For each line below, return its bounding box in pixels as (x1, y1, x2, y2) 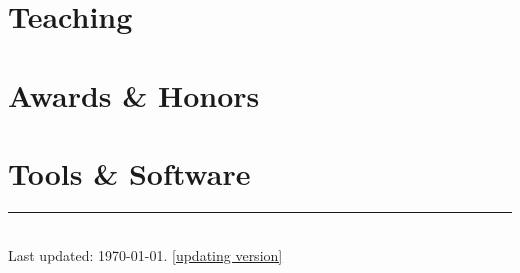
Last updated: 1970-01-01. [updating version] (8, 245, 283, 266)
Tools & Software (8, 152, 251, 193)
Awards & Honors (8, 74, 260, 115)
